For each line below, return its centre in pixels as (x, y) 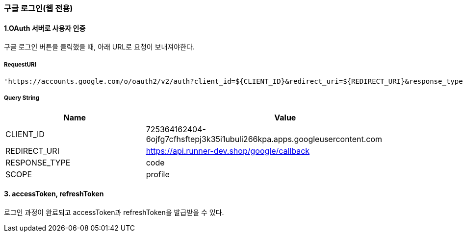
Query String (22, 98)
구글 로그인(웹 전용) (39, 8)
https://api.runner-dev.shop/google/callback (228, 151)
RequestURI (20, 64)
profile (158, 174)
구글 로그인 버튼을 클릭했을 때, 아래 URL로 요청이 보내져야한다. (99, 47)
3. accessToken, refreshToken (54, 194)
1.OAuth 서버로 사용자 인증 (45, 28)
